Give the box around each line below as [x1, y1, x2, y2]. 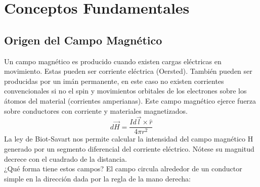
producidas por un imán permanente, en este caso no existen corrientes [4, 75, 224, 86]
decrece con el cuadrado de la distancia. [4, 153, 127, 164]
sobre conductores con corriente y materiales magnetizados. [4, 105, 188, 116]
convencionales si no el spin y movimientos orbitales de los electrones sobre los [4, 85, 247, 96]
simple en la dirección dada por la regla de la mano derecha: [4, 173, 191, 183]
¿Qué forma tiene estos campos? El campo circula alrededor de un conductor [4, 163, 242, 174]
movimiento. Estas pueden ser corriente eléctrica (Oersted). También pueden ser [4, 66, 252, 76]
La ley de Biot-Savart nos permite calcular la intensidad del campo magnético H [4, 133, 253, 144]
